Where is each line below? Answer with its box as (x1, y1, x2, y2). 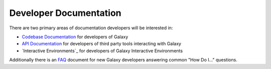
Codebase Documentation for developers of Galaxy (22, 34, 128, 40)
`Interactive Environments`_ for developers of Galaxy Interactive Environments (22, 48, 183, 54)
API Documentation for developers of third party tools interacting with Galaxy (22, 41, 182, 47)
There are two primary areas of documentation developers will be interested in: (9, 25, 173, 31)
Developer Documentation (9, 7, 121, 18)
